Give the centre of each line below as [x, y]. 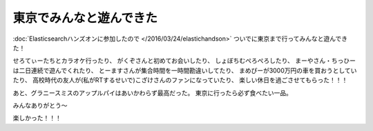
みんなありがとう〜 [40, 105]
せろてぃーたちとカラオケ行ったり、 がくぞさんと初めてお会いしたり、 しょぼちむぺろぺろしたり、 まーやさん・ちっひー [184, 61]
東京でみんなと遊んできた [85, 18]
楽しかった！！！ [37, 118]
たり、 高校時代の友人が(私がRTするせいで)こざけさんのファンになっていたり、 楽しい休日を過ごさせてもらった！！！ [180, 80]
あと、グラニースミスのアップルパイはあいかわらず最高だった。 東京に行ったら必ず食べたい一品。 [153, 92]
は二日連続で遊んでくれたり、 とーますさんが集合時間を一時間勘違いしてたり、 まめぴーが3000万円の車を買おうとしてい [185, 70]
